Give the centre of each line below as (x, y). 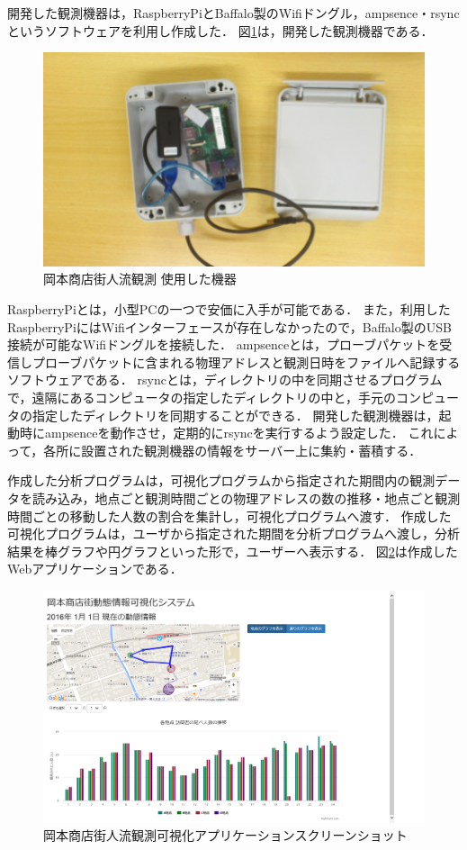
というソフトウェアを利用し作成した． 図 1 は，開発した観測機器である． (220, 30)
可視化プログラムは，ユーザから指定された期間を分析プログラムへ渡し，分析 (233, 534)
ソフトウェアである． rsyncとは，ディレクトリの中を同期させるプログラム (225, 380)
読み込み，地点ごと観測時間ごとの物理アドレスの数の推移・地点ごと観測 (246, 497)
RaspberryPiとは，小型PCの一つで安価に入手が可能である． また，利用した (229, 309)
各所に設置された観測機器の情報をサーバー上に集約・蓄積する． (233, 450)
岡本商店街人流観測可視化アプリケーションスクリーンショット (225, 835)
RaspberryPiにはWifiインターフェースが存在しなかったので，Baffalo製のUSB (229, 326)
